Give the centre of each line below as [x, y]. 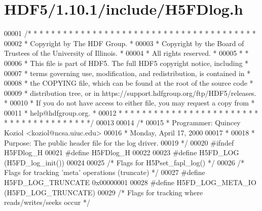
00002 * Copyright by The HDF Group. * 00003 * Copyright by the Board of [124, 43]
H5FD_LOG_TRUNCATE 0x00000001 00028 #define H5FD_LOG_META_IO [130, 182]
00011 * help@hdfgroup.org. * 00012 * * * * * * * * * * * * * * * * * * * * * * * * [131, 112]
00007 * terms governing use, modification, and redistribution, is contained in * [127, 73]
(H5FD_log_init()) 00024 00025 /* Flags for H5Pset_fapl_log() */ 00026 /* [124, 162]
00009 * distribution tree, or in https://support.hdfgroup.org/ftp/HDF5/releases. [130, 93]
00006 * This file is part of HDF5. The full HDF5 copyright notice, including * [126, 63]
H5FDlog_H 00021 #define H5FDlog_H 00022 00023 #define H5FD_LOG [122, 152]
